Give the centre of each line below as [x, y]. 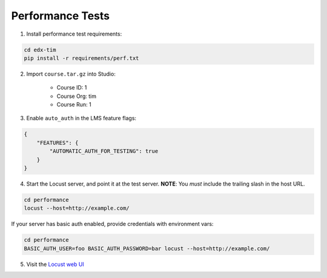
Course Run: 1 [74, 105]
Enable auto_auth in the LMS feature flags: [81, 118]
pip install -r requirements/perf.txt [81, 58]
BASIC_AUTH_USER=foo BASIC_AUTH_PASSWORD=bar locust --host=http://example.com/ [147, 248]
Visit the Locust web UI [55, 264]
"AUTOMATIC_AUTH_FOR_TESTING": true [104, 151]
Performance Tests [61, 16]
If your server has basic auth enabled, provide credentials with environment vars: [112, 224]
